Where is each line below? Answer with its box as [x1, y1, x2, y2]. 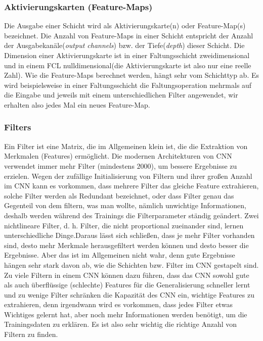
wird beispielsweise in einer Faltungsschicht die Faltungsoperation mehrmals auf [4, 79, 252, 90]
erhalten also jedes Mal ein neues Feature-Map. [4, 99, 150, 110]
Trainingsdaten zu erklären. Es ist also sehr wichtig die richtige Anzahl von [4, 319, 237, 329]
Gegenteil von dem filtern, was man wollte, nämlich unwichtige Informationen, [4, 200, 246, 211]
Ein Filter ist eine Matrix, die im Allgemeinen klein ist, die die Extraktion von [4, 140, 248, 151]
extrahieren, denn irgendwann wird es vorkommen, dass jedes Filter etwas [4, 299, 233, 310]
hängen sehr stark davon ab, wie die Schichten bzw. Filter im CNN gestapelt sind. [4, 259, 259, 270]
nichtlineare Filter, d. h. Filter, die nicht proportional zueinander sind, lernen [4, 220, 244, 230]
